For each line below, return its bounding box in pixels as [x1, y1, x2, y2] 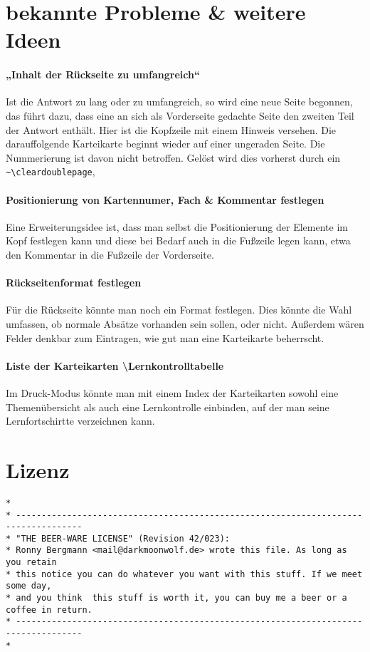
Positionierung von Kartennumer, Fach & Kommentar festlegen [6, 192, 324, 207]
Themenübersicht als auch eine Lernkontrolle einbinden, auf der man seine [6, 399, 329, 414]
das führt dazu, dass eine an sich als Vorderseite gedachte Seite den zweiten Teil [6, 108, 354, 123]
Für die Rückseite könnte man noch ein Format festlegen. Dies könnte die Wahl [6, 302, 352, 317]
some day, [6, 581, 52, 591]
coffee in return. [6, 604, 92, 615]
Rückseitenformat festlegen [6, 275, 142, 290]
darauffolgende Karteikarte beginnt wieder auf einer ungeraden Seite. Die [6, 136, 325, 151]
